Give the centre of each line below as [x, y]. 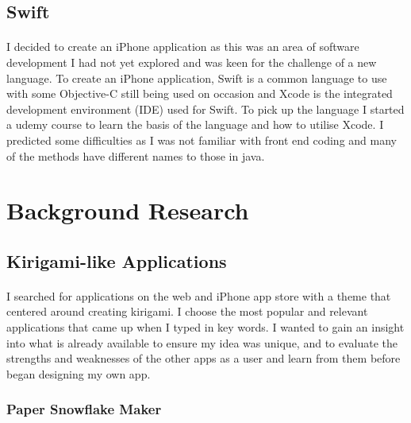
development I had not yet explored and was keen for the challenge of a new [192, 62]
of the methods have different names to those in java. [136, 155]
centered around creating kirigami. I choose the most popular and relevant [187, 311]
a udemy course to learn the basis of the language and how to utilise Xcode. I [195, 124]
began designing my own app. [79, 373]
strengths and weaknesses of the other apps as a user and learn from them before [204, 358]
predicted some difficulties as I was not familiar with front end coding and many [202, 140]
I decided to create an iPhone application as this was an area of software [183, 47]
